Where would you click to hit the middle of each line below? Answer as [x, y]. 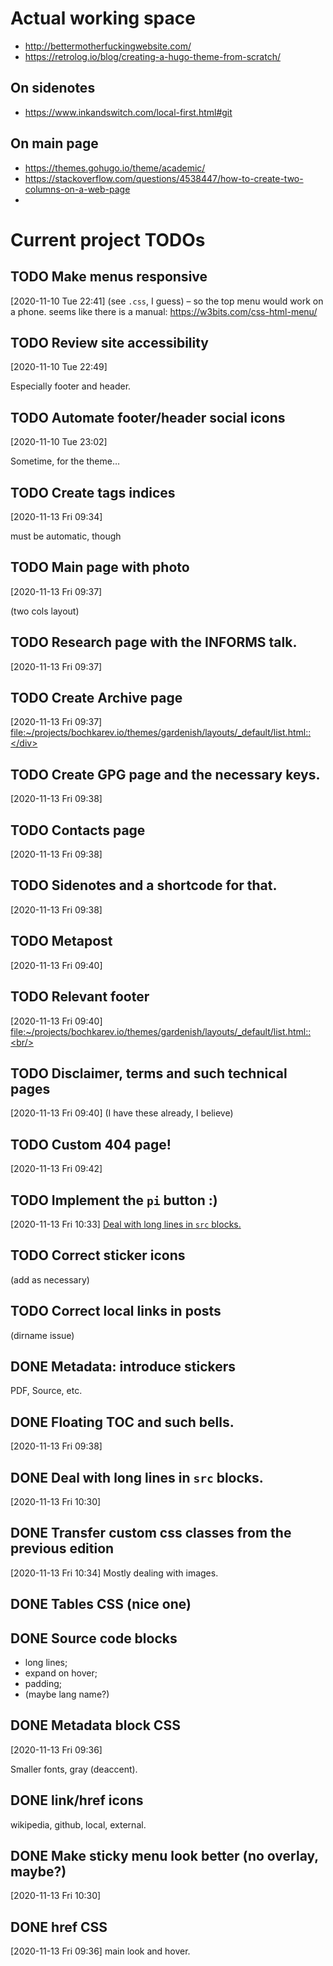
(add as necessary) [50, 1279]
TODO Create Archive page [96, 698]
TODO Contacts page [78, 830]
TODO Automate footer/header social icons [148, 417]
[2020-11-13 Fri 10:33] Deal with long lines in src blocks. [126, 1224]
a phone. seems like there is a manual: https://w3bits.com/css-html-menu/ [164, 311]
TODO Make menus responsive [109, 277]
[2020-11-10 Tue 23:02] [59, 442]
